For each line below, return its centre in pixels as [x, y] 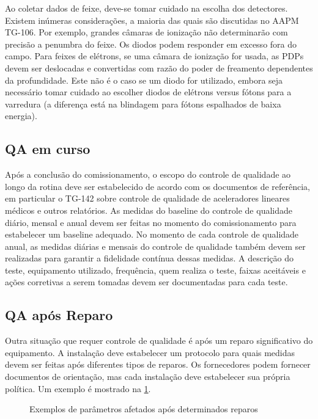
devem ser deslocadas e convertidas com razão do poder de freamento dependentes [159, 67]
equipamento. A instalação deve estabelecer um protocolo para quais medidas [150, 352]
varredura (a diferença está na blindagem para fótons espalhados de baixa [143, 104]
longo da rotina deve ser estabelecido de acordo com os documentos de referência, [157, 186]
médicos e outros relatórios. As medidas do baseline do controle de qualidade [149, 210]
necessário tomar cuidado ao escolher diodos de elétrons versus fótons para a [148, 92]
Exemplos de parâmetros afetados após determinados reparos [144, 409]
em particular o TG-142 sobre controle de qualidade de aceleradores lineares [147, 198]
